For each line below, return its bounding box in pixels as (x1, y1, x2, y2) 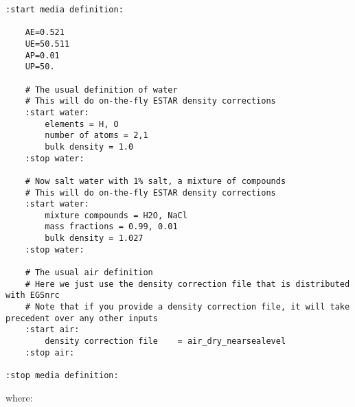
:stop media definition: (5, 371, 119, 380)
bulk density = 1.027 (45, 233, 144, 244)
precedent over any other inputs (5, 313, 158, 323)
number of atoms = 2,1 (45, 130, 148, 141)
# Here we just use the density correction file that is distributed (25, 279, 350, 289)
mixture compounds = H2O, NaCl (45, 210, 187, 220)
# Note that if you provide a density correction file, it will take (25, 302, 350, 312)
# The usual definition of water (25, 84, 178, 95)
